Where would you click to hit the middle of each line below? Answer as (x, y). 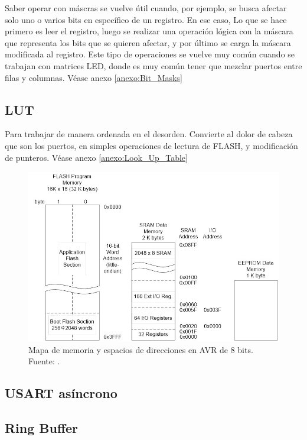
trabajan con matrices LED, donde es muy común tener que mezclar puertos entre (153, 65)
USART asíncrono (61, 393)
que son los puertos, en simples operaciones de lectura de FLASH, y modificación (151, 145)
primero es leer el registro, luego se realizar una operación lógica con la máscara (149, 31)
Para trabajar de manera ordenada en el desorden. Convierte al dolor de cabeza (149, 134)
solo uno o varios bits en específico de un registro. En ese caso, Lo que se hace (146, 19)
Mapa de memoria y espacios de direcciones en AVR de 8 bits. (141, 349)
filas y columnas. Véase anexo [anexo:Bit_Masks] (94, 77)
